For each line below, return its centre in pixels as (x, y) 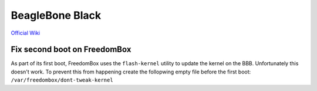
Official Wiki (26, 33)
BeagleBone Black (56, 15)
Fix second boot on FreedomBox (71, 50)
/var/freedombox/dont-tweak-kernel (62, 80)
